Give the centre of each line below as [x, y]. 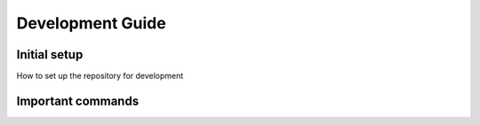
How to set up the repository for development [100, 76]
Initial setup [50, 55]
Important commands [78, 101]
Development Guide [91, 23]
